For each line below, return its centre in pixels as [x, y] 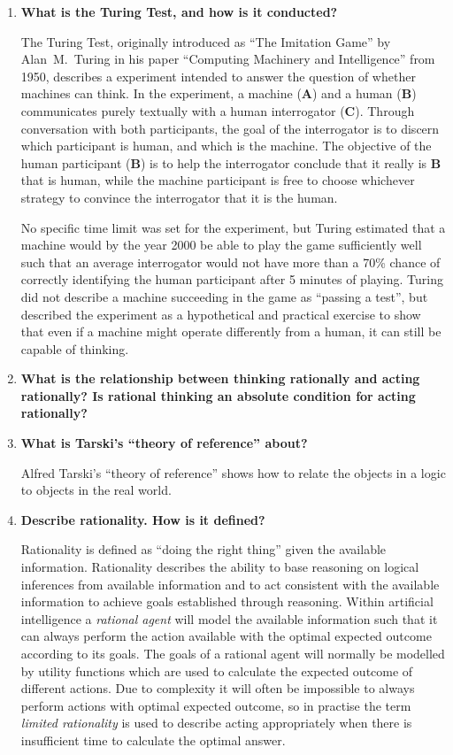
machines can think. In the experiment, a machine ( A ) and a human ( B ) [219, 93]
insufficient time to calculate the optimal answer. [153, 740]
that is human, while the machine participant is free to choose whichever [218, 180]
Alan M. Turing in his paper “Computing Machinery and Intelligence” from [228, 59]
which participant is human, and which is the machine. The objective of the [226, 146]
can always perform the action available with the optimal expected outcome [226, 636]
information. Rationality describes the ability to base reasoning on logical [220, 567]
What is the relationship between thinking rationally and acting [220, 378]
